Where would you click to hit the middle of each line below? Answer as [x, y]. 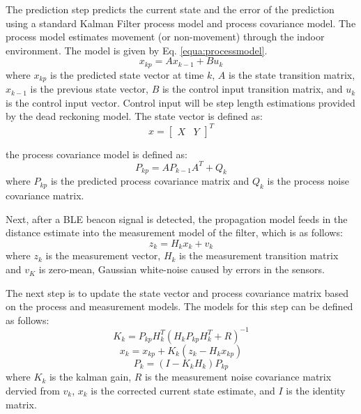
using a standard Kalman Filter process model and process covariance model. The [181, 23]
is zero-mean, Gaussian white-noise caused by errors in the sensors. [182, 269]
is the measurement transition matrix [259, 255]
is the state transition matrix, [292, 74]
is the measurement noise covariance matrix [238, 377]
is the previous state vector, [89, 89]
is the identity [316, 390]
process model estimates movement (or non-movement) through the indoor [165, 37]
